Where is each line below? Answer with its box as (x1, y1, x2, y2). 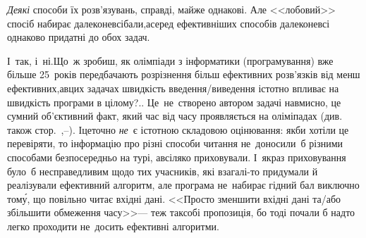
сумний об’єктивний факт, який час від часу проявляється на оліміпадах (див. (7, 108, 343, 123)
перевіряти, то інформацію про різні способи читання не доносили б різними (7, 136, 343, 151)
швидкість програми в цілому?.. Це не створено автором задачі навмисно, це (7, 94, 341, 109)
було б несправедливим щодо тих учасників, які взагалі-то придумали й (7, 163, 318, 178)
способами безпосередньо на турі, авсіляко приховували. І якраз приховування (7, 149, 346, 164)
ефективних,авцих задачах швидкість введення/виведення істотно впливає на (7, 80, 339, 95)
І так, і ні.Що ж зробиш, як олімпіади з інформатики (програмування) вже (7, 53, 334, 68)
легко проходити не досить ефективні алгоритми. (7, 218, 219, 233)
